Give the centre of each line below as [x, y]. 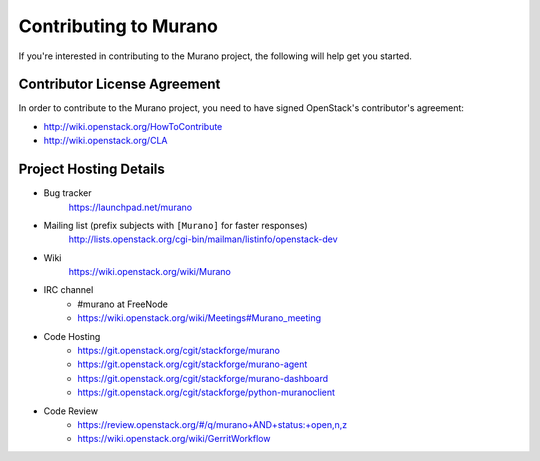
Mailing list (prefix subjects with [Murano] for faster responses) [176, 225]
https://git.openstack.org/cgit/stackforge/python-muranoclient [206, 392]
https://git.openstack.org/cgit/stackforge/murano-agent [192, 364]
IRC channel [68, 290]
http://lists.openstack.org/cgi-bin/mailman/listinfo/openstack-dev [203, 239]
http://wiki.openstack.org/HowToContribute [133, 126]
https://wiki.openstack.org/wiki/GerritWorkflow [174, 439]
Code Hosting [72, 336]
